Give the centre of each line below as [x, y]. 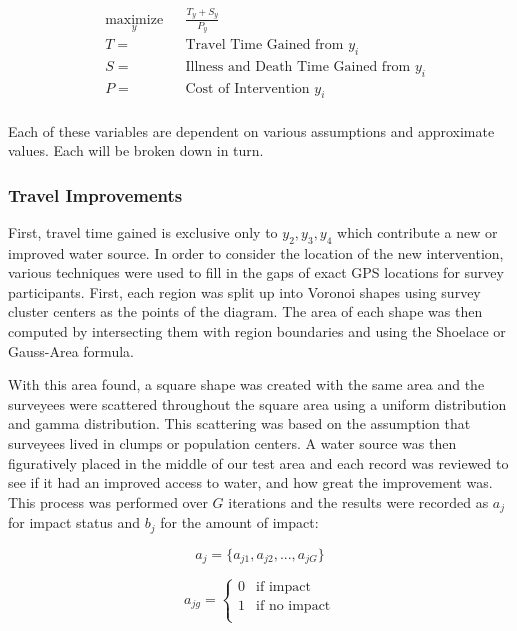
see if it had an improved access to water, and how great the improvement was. [250, 482]
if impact [283, 587]
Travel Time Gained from [264, 45]
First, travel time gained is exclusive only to [143, 231]
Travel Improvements [95, 194]
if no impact [293, 606]
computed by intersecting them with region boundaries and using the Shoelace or [257, 331]
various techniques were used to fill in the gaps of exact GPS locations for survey [256, 272]
